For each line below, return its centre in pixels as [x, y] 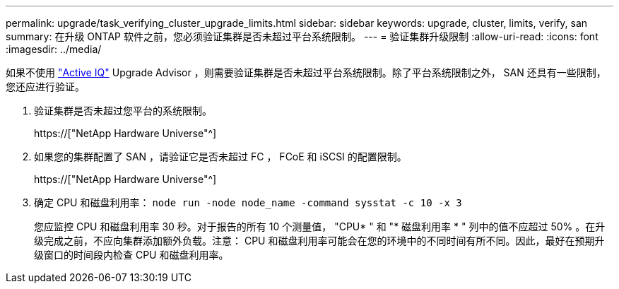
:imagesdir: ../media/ [54, 49]
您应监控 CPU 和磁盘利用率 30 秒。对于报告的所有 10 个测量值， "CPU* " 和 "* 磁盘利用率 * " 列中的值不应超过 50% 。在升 [320, 226]
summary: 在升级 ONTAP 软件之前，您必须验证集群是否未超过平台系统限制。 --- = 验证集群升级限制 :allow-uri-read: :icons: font [302, 36]
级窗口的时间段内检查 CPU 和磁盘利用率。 [131, 255]
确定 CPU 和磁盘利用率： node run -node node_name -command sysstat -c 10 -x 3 [248, 202]
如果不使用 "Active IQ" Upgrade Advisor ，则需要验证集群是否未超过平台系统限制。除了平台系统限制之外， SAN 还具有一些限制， [306, 72]
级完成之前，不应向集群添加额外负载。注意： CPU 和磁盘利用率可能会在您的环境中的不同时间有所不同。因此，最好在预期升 [319, 241]
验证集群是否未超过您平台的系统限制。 [123, 111]
